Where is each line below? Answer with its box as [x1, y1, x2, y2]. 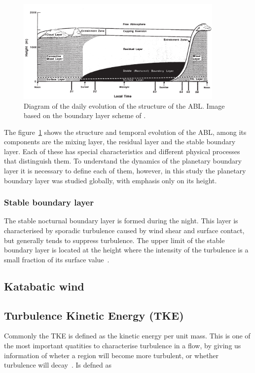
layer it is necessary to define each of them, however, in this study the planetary [4, 166, 246, 176]
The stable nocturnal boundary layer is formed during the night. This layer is [4, 215, 238, 226]
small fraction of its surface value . [4, 254, 109, 264]
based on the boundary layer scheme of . [24, 110, 146, 121]
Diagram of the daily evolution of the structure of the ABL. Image [24, 100, 225, 111]
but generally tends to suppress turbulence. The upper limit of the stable [4, 235, 225, 245]
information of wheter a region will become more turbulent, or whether [4, 350, 219, 360]
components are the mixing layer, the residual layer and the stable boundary [4, 136, 236, 147]
